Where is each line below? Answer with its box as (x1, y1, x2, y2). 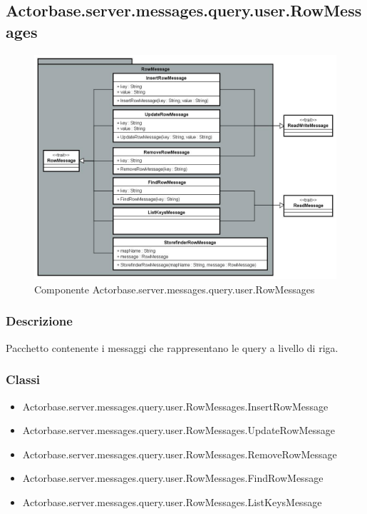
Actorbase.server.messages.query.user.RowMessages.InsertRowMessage (22, 398, 329, 413)
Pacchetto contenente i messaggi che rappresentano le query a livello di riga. (6, 340, 338, 355)
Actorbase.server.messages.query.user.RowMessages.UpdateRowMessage (22, 423, 335, 438)
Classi (6, 371, 41, 388)
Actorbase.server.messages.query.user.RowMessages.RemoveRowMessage (22, 446, 337, 461)
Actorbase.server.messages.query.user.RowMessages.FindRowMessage (22, 470, 324, 485)
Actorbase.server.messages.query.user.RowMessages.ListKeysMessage (22, 494, 322, 509)
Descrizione (6, 312, 73, 330)
